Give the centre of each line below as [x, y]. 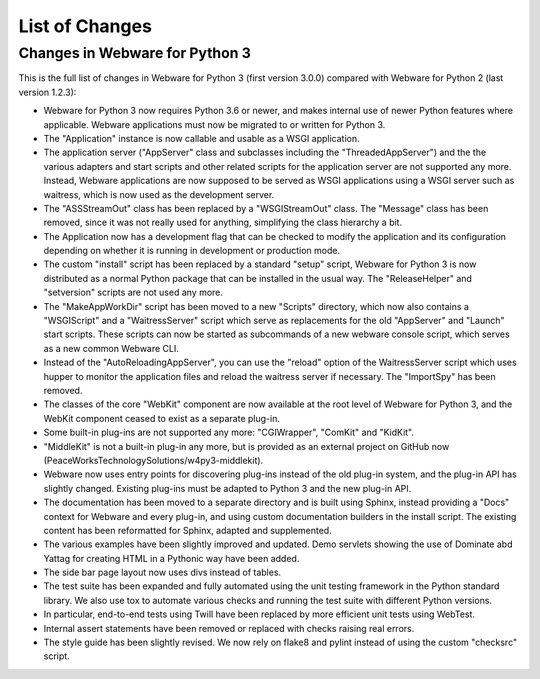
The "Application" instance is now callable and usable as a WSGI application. [201, 138]
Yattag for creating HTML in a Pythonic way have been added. [171, 558]
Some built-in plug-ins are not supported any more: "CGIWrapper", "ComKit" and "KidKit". [229, 432]
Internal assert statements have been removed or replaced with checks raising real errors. [229, 628]
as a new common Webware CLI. [111, 348]
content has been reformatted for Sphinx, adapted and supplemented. [187, 530]
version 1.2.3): [47, 92]
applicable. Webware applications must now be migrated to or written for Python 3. [214, 124]
